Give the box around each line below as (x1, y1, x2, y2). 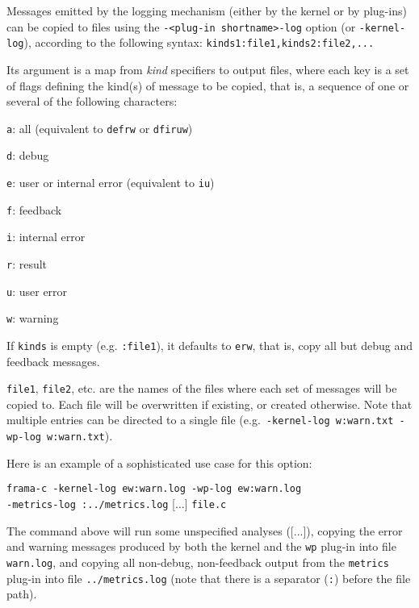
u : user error (6, 282, 68, 299)
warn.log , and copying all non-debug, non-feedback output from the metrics (6, 553, 389, 570)
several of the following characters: (6, 93, 178, 110)
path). (6, 585, 37, 602)
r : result (6, 255, 48, 272)
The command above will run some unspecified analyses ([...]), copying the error (6, 522, 403, 539)
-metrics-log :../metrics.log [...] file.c (6, 495, 227, 511)
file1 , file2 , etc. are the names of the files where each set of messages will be (6, 380, 397, 397)
